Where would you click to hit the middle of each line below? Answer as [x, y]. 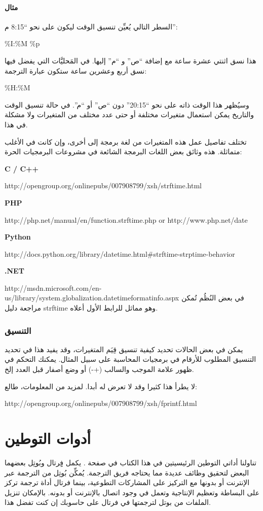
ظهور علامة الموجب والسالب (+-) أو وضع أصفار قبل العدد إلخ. [99, 369]
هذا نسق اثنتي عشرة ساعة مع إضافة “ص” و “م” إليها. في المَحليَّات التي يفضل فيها [130, 60]
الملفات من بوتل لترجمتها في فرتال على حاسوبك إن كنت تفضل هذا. [108, 502]
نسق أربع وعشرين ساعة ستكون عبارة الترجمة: [76, 70]
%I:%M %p [22, 43]
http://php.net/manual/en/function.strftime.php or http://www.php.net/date [126, 219]
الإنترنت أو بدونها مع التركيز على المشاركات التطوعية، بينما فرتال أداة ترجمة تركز [127, 482]
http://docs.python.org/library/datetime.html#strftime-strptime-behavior [120, 253]
